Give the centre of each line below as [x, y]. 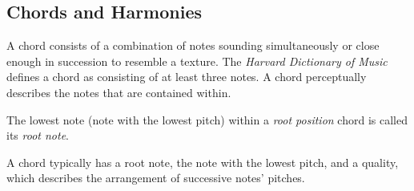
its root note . [38, 135]
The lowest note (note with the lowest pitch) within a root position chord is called [207, 119]
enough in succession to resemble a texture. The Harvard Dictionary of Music [197, 61]
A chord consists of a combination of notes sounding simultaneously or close [193, 45]
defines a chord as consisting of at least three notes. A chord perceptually [187, 77]
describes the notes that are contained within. [119, 92]
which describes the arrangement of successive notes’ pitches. [156, 178]
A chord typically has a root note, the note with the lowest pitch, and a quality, [203, 162]
